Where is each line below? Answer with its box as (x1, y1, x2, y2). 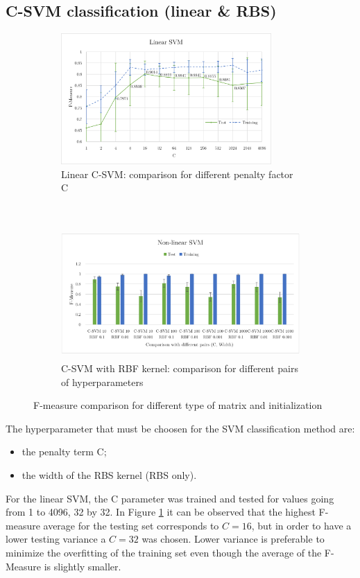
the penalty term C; (22, 444, 107, 459)
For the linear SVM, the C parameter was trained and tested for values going (6, 491, 334, 505)
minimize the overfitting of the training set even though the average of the (6, 545, 322, 560)
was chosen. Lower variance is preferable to (142, 532, 325, 546)
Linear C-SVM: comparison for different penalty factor (61, 166, 293, 181)
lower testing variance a (6, 532, 106, 546)
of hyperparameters (61, 374, 144, 389)
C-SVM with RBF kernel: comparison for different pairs (61, 361, 298, 376)
